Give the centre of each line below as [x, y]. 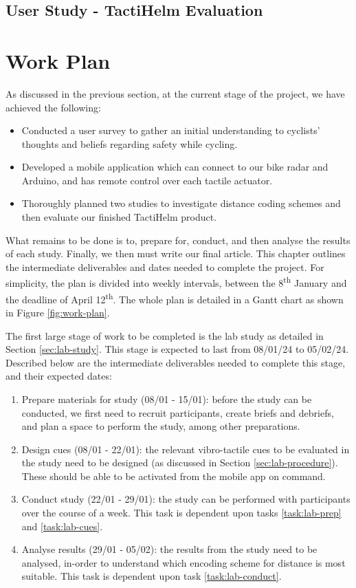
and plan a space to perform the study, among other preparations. [161, 426]
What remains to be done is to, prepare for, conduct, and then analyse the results [178, 240]
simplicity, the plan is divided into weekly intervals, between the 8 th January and [176, 282]
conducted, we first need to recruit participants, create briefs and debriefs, [178, 412]
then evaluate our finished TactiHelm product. [119, 217]
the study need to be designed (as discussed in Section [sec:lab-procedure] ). [180, 462]
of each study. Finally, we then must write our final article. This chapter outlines [176, 253]
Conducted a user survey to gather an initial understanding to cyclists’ [171, 130]
